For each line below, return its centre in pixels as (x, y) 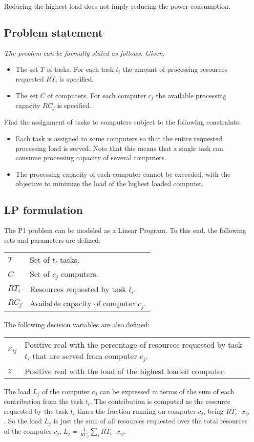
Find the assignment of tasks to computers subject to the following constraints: (123, 122)
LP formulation (43, 210)
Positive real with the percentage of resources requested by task (133, 344)
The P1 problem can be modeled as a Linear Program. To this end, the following (125, 230)
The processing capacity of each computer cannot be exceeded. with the (123, 174)
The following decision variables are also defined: (77, 325)
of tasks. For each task (80, 69)
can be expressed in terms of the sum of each (167, 391)
